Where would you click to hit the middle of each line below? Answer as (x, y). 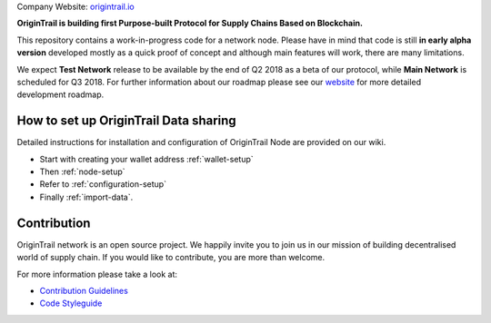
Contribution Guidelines (84, 290)
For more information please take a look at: (97, 274)
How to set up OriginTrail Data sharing (126, 121)
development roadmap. (60, 94)
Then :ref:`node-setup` (82, 171)
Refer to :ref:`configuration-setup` (103, 184)
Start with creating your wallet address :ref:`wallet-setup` (146, 159)
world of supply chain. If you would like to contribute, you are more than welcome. (171, 258)
